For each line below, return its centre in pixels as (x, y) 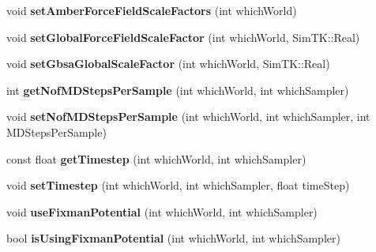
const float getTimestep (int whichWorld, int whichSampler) (156, 158)
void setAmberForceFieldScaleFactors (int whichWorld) (152, 10)
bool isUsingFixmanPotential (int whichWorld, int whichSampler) (173, 238)
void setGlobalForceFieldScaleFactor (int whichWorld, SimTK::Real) (183, 37)
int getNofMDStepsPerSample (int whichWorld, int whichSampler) (178, 90)
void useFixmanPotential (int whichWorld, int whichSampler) (162, 211)
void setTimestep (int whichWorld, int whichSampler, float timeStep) (178, 185)
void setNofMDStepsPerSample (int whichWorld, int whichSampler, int (188, 117)
